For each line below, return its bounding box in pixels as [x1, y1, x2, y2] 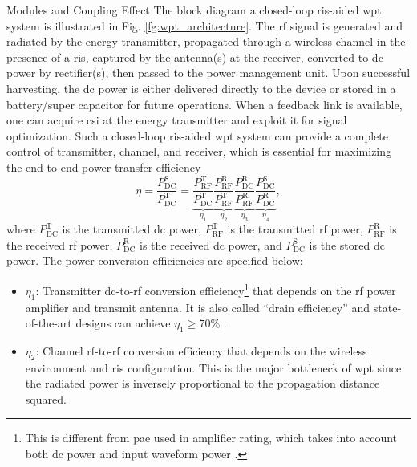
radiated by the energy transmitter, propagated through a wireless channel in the [6, 33, 406, 50]
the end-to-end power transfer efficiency [6, 158, 201, 175]
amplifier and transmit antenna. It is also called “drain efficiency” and [25, 298, 370, 315]
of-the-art [25, 315, 72, 331]
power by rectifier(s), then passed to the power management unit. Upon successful [6, 64, 411, 81]
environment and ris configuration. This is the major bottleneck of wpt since [25, 359, 402, 376]
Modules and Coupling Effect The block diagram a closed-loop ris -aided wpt [6, 2, 382, 18]
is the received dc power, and [140, 236, 282, 253]
